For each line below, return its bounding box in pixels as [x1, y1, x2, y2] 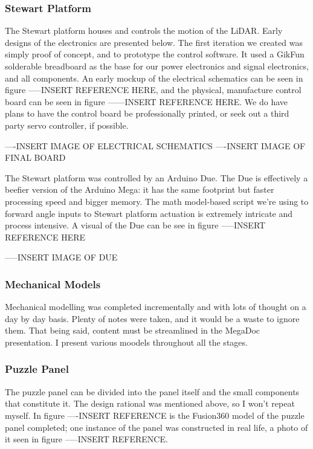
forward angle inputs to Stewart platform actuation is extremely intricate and [5, 207, 293, 219]
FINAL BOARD [5, 151, 66, 164]
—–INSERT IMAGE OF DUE [5, 251, 118, 263]
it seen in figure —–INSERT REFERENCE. [5, 433, 168, 445]
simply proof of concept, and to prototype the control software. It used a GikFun [5, 48, 305, 60]
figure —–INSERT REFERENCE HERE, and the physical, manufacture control [5, 83, 302, 96]
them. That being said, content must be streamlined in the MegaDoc [5, 324, 260, 337]
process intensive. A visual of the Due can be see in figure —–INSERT [5, 219, 266, 231]
